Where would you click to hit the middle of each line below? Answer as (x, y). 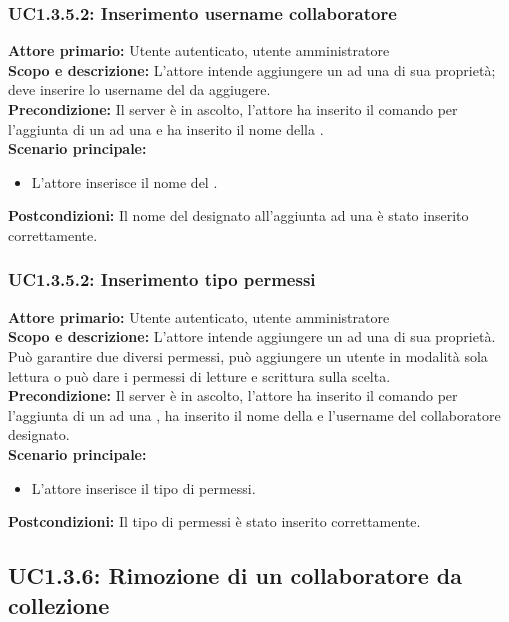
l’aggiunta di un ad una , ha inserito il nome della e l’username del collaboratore (254, 414)
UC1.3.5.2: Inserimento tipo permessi (162, 279)
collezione (59, 604)
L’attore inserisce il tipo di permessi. (143, 487)
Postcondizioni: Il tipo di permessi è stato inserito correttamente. (214, 521)
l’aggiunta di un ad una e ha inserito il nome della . (166, 128)
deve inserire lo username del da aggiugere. (139, 89)
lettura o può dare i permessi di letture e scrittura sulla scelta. (199, 375)
